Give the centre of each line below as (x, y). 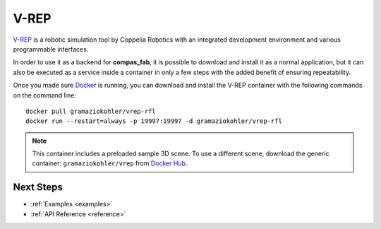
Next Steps (38, 187)
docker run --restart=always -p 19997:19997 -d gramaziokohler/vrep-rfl (154, 121)
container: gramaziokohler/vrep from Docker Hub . (110, 163)
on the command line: (45, 95)
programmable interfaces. (51, 49)
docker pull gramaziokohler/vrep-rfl (91, 111)
